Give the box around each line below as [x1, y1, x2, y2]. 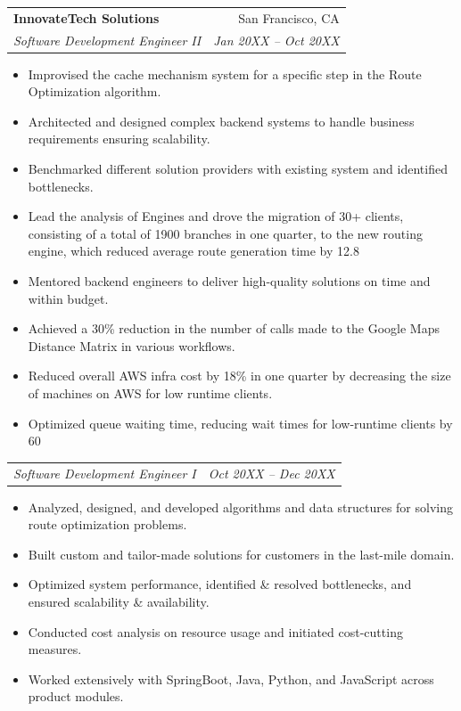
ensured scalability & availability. [28, 592, 210, 610]
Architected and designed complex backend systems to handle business [28, 111, 415, 130]
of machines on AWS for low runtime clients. [28, 384, 273, 402]
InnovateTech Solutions [13, 8, 160, 27]
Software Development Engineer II [13, 30, 202, 49]
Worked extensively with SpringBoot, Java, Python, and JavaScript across [28, 669, 434, 688]
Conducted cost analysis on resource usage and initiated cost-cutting [28, 622, 403, 641]
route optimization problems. [28, 515, 187, 534]
